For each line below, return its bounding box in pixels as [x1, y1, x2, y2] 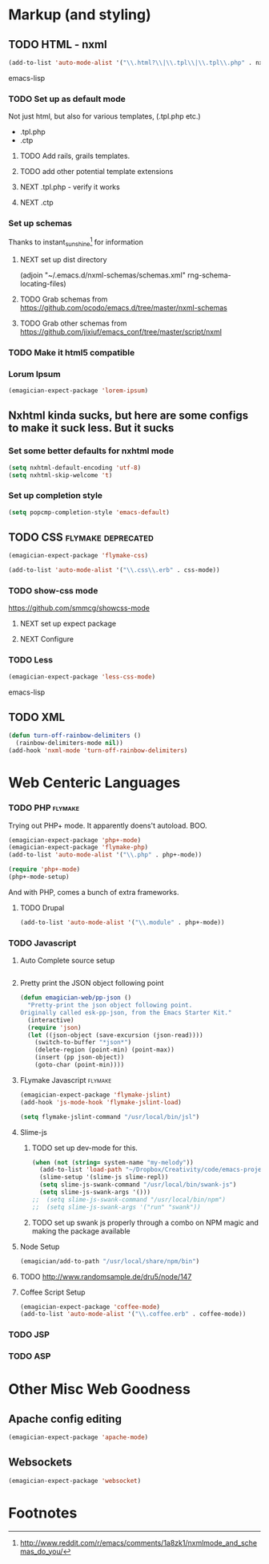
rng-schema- [187, 270, 232, 280]
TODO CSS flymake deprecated [8, 531, 155, 545]
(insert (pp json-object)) [34, 1053, 125, 1062]
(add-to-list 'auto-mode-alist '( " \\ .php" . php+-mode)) [8, 851, 203, 859]
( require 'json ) [27, 1023, 82, 1031]
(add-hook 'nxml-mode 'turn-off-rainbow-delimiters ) [8, 747, 188, 755]
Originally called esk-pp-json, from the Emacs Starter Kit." [19, 1008, 232, 1016]
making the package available [31, 1226, 130, 1236]
